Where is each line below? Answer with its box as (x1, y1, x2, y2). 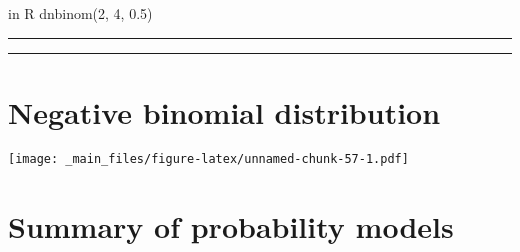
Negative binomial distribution (8, 91, 441, 132)
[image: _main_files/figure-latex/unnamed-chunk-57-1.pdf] (8, 151, 409, 166)
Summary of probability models (8, 205, 454, 246)
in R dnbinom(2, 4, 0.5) (8, 3, 153, 23)
